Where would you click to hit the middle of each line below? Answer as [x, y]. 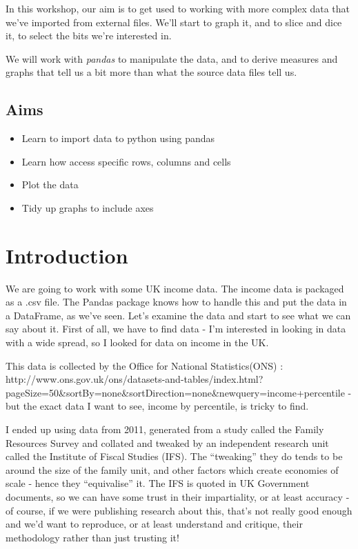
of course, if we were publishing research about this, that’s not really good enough [179, 510]
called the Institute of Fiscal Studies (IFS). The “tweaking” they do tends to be [174, 456]
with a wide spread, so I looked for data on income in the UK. [137, 342]
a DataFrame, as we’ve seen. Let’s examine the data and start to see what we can [178, 315]
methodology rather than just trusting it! [92, 537]
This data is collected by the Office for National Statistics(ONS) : [145, 365]
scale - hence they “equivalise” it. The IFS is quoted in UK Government [158, 483]
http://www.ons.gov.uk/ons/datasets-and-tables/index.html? [135, 379]
